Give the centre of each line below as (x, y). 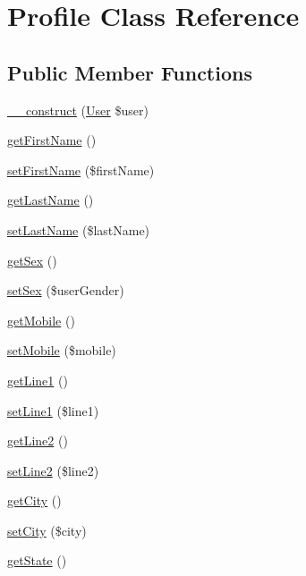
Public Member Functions (130, 72)
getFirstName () (52, 140)
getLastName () (51, 200)
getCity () (34, 500)
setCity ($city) (47, 530)
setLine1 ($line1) (53, 410)
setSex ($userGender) (66, 290)
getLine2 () (38, 440)
